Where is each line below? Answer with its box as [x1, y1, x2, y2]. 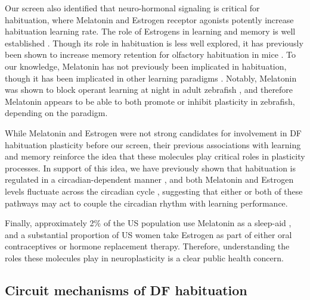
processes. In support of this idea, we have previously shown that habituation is [5, 161, 296, 174]
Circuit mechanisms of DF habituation [5, 280, 247, 299]
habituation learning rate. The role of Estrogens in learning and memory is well [5, 25, 296, 37]
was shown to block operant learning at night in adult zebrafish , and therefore [5, 83, 293, 96]
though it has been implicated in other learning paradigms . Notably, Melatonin [5, 71, 297, 84]
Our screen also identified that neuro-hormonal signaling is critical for [5, 2, 260, 14]
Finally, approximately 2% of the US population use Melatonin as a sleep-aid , [5, 217, 292, 229]
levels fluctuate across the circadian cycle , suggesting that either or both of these [5, 185, 303, 197]
